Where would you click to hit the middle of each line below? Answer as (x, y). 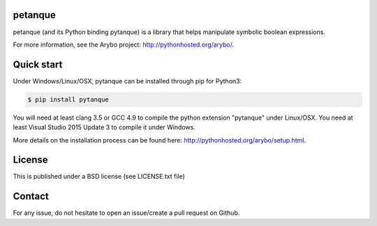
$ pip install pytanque (68, 99)
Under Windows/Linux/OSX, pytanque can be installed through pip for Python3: (127, 81)
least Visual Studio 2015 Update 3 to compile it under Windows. (104, 127)
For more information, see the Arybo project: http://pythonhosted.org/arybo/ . (124, 45)
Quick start (38, 64)
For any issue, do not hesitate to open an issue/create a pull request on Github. (126, 213)
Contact (31, 196)
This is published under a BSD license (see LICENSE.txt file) (99, 177)
